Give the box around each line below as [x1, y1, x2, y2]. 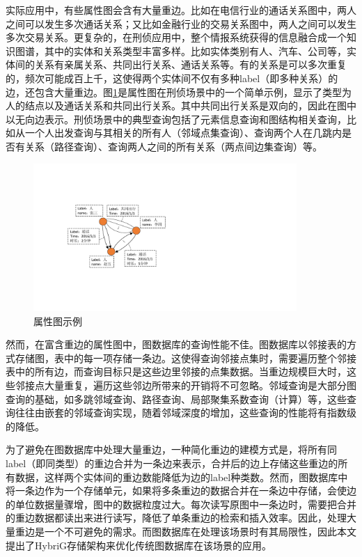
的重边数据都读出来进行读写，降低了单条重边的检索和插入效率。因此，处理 [6, 510, 347, 525]
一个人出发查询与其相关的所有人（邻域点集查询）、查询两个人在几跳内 [24, 125, 342, 140]
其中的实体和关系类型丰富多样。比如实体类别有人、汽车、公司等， [44, 43, 347, 58]
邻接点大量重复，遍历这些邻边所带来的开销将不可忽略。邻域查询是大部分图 [15, 378, 356, 393]
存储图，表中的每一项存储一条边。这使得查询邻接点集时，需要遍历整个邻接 [15, 350, 356, 365]
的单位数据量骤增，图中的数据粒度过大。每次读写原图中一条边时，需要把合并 [6, 496, 356, 511]
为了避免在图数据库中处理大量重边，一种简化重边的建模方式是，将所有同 [6, 442, 337, 457]
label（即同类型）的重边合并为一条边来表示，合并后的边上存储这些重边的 [6, 456, 338, 471]
